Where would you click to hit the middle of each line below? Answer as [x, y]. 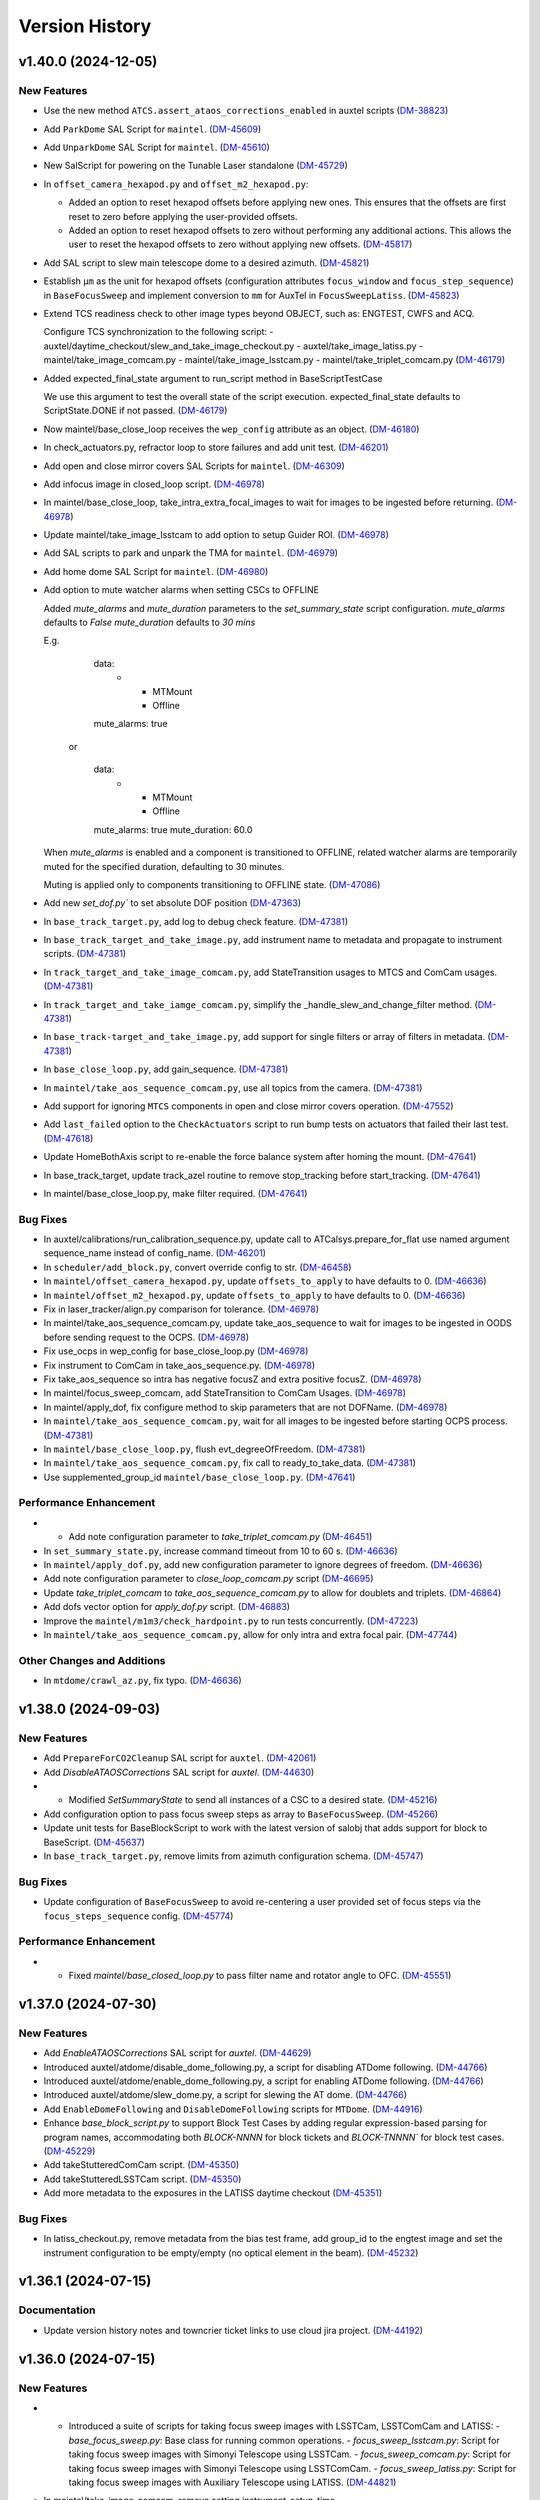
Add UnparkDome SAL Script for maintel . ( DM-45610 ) [156, 147]
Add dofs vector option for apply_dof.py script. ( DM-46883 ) [166, 1607]
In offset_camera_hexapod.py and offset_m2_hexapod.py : [176, 184]
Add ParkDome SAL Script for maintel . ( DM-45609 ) [152, 129]
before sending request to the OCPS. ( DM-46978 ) [146, 1337]
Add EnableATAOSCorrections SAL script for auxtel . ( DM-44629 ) [177, 2053]
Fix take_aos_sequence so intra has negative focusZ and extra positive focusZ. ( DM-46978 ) [232, 1379]
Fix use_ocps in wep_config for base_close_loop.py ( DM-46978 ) [176, 1351]
